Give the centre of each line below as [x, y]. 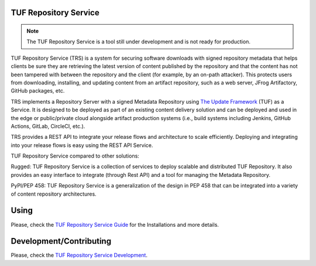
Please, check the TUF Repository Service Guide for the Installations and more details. [115, 224]
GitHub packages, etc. [38, 91]
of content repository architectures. [54, 194]
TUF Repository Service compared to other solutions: [75, 156]
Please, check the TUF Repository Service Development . [79, 255]
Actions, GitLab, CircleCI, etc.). [48, 126]
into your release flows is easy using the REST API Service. [82, 145]
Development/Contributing [61, 241]
